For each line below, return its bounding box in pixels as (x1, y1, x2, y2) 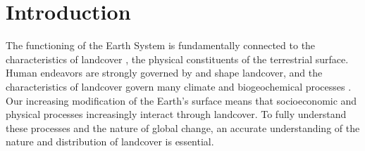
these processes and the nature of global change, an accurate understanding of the (6, 120, 360, 135)
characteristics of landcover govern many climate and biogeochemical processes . (6, 79, 352, 93)
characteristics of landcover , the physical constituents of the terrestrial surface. (6, 51, 349, 66)
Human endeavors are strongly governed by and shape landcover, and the (6, 65, 323, 80)
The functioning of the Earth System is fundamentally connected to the (6, 38, 316, 53)
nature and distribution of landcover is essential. (6, 134, 214, 149)
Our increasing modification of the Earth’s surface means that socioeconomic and (6, 93, 357, 107)
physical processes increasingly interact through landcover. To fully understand (6, 107, 347, 122)
